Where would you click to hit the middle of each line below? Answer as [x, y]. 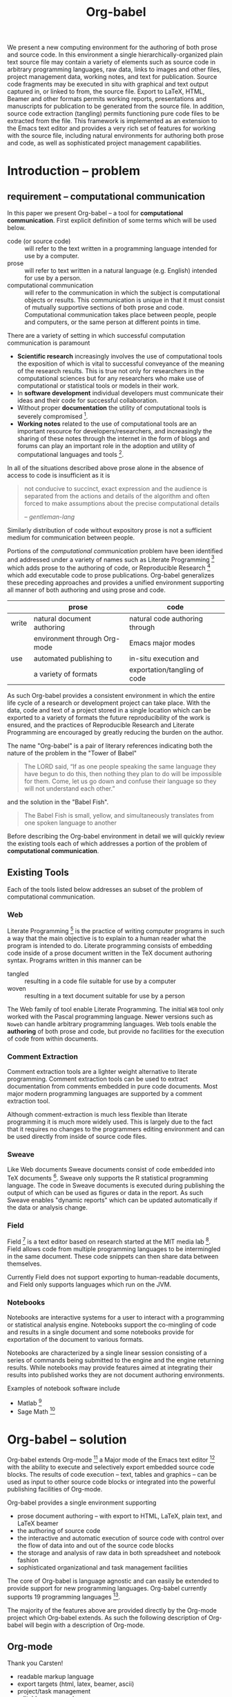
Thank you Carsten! [35, 1663]
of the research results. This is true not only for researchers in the [111, 371]
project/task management [54, 1691]
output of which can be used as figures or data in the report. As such [105, 1192]
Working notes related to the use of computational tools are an [107, 424]
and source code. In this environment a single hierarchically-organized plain [115, 55]
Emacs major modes [162, 643]
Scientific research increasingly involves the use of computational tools [120, 357]
